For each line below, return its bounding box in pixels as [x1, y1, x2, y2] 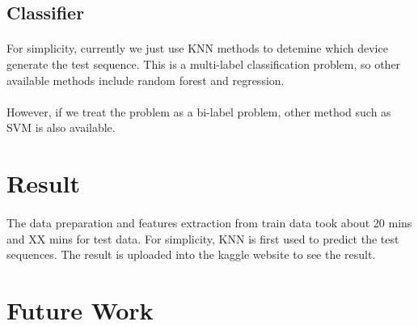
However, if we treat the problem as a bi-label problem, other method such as [6, 103, 391, 120]
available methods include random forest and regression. [6, 71, 285, 88]
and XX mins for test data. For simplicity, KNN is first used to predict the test [6, 230, 399, 247]
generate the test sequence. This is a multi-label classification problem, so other [6, 55, 401, 72]
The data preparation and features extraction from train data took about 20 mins [6, 214, 412, 231]
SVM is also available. [6, 119, 116, 136]
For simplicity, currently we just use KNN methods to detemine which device [6, 40, 388, 57]
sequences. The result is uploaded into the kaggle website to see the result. [6, 246, 376, 263]
